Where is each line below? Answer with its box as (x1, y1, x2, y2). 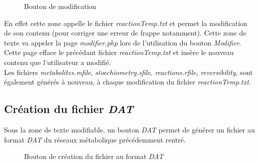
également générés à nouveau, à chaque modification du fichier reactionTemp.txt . (4, 76, 251, 87)
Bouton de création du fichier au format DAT (24, 151, 164, 161)
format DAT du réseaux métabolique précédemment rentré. (4, 134, 186, 144)
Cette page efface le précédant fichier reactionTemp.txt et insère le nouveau (4, 47, 234, 57)
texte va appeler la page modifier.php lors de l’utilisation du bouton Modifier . (4, 37, 241, 47)
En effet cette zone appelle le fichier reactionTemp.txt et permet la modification (4, 17, 247, 28)
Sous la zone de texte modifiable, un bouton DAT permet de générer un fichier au (4, 124, 255, 134)
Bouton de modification (24, 1, 97, 11)
